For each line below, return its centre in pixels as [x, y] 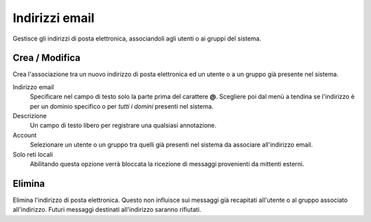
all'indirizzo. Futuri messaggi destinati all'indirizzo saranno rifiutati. [107, 210]
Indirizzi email [54, 18]
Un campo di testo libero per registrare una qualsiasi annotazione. [123, 125]
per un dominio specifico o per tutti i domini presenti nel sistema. [122, 106]
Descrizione [30, 116]
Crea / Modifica [46, 58]
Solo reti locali [33, 154]
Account [25, 135]
